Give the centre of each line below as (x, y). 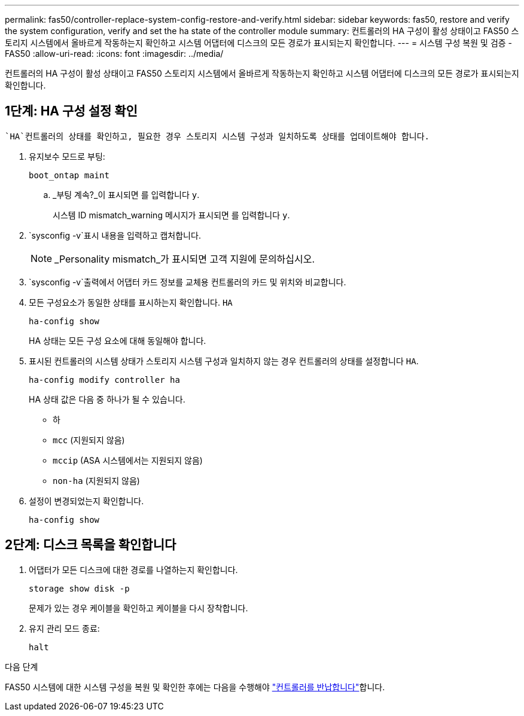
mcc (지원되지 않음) (89, 440)
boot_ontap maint (69, 175)
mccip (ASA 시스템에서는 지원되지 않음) (128, 460)
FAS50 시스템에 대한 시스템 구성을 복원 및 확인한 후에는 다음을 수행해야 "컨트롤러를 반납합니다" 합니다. (195, 687)
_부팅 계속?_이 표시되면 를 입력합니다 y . (126, 194)
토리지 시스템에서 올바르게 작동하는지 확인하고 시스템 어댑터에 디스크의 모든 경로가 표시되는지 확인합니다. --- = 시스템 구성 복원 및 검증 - (259, 43)
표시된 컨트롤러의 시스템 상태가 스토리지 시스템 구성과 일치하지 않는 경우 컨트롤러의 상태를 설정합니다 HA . (224, 361)
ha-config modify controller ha (104, 380)
